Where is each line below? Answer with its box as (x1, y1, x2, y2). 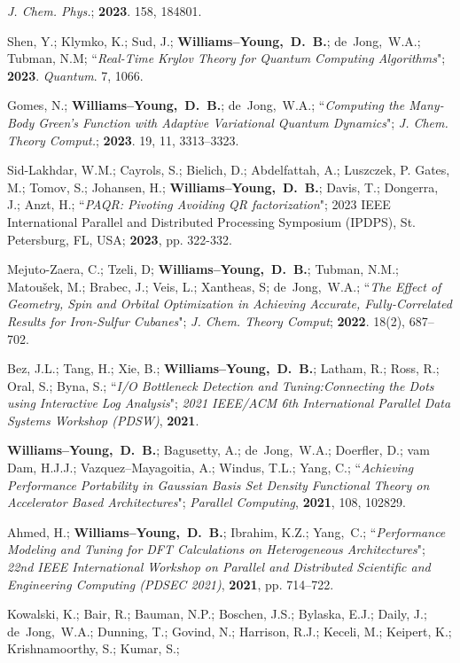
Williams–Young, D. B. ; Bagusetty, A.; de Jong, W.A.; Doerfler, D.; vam (7, 441, 430, 459)
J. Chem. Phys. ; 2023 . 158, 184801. (7, 2, 202, 19)
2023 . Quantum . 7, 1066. (7, 66, 144, 84)
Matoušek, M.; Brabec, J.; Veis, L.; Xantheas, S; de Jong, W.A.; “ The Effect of (7, 277, 441, 295)
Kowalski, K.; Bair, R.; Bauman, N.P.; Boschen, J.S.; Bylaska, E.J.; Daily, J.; (7, 604, 427, 623)
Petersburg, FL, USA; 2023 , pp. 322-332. (7, 230, 232, 248)
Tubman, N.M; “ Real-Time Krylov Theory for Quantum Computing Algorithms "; (7, 49, 446, 67)
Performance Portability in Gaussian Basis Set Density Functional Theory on (7, 475, 430, 494)
